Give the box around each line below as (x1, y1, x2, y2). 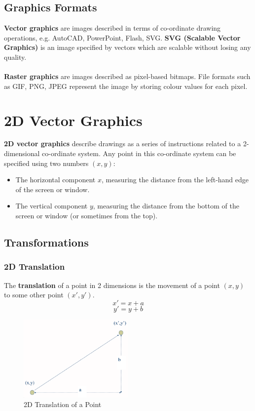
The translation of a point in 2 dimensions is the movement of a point (4, 280, 220, 290)
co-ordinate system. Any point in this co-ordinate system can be (42, 148, 236, 159)
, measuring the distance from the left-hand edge (101, 174, 249, 185)
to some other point (4, 289, 64, 300)
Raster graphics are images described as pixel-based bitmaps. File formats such (4, 71, 251, 82)
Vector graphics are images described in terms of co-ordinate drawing (4, 23, 221, 33)
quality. (4, 51, 27, 62)
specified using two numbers (4, 158, 89, 168)
